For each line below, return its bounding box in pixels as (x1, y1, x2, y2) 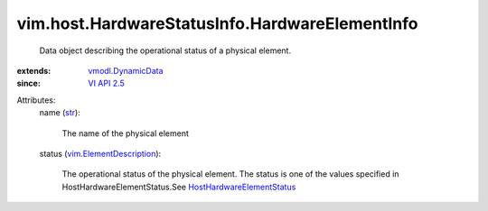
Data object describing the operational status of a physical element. (39, 45, 292, 56)
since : (16, 78, 41, 89)
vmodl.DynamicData (88, 65, 164, 76)
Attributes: (16, 95, 56, 105)
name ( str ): (39, 107, 80, 118)
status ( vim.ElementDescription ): (39, 148, 162, 159)
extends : (16, 65, 52, 76)
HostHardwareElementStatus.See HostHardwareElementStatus (61, 181, 296, 192)
